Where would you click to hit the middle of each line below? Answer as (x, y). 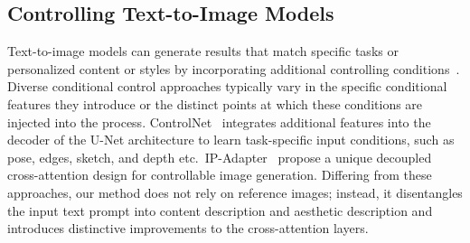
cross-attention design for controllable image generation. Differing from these (220, 175)
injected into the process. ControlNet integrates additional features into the (219, 121)
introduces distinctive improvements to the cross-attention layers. (188, 228)
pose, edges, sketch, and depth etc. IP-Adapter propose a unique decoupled (220, 157)
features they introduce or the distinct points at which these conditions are (215, 103)
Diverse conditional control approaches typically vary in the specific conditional (227, 86)
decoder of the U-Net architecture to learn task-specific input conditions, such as (231, 140)
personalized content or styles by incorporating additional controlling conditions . (234, 68)
